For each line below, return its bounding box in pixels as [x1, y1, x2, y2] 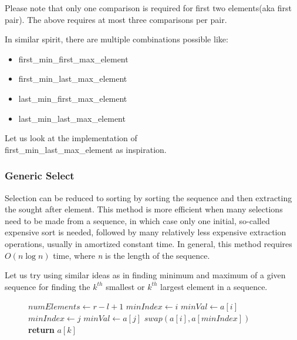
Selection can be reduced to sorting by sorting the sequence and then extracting [5, 191, 292, 204]
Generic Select [5, 168, 75, 183]
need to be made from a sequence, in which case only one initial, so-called [5, 214, 270, 226]
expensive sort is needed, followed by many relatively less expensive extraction [5, 226, 286, 238]
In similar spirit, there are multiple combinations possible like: [5, 33, 228, 45]
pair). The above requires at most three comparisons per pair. [5, 13, 227, 25]
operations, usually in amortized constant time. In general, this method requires [5, 237, 292, 249]
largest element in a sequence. [160, 280, 268, 292]
